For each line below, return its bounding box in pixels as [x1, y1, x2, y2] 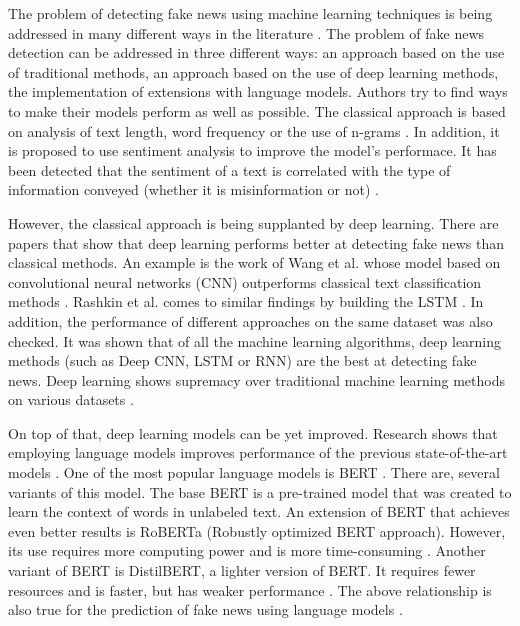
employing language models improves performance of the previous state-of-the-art [8, 442, 508, 463]
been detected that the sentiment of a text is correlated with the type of [8, 159, 451, 180]
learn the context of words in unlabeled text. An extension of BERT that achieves [8, 501, 510, 522]
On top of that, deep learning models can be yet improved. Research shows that [8, 422, 498, 443]
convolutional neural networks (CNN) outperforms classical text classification [8, 271, 482, 292]
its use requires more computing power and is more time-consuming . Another [8, 540, 486, 561]
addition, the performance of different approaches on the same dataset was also [8, 310, 493, 331]
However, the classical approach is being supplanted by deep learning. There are [8, 212, 499, 233]
